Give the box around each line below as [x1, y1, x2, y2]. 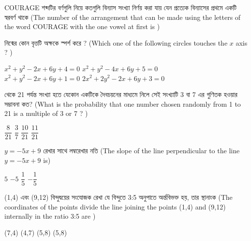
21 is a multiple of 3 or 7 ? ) [4, 108, 88, 118]
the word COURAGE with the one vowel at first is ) [4, 21, 160, 32]
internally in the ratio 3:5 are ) [4, 211, 96, 221]
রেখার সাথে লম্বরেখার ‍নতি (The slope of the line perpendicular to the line [43, 145, 240, 155]
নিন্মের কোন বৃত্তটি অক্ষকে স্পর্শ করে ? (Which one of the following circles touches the [4, 37, 228, 48]
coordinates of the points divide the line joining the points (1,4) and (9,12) [4, 201, 226, 211]
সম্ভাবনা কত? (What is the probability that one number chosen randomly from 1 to [4, 98, 241, 109]
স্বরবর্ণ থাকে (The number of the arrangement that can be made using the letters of [4, 12, 241, 22]
